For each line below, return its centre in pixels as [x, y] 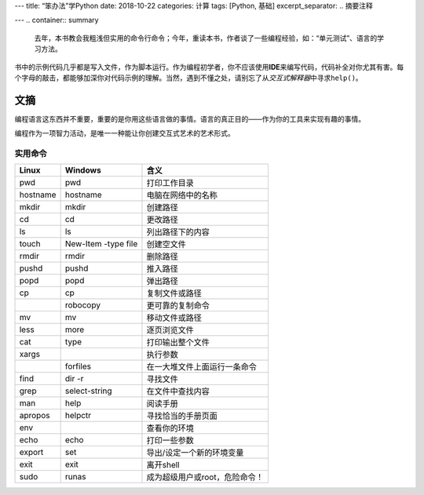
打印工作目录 [170, 183]
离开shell [163, 465]
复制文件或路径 [174, 293]
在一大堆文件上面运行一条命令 [201, 367]
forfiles [78, 366]
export [31, 453]
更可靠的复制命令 [178, 306]
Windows [83, 170]
